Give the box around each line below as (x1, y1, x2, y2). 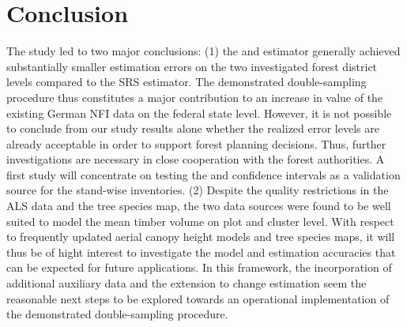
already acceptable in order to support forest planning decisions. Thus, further (6, 135, 386, 152)
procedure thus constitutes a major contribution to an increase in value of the (6, 88, 383, 105)
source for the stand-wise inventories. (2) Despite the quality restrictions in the (6, 182, 389, 198)
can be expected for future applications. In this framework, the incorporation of (6, 259, 392, 276)
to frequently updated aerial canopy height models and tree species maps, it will (6, 228, 395, 245)
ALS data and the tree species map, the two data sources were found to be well (6, 197, 391, 214)
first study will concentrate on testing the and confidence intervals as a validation (6, 166, 401, 182)
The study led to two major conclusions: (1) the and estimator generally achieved (6, 43, 401, 59)
